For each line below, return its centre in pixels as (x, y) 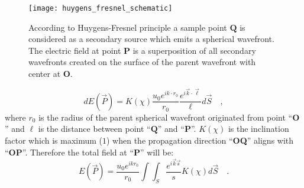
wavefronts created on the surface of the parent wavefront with (142, 62)
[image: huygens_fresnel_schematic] (101, 8)
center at (45, 74)
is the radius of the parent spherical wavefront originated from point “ (166, 117)
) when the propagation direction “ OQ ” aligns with (200, 140)
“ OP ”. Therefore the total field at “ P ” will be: (89, 152)
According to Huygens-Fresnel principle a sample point (128, 27)
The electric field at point (75, 50)
